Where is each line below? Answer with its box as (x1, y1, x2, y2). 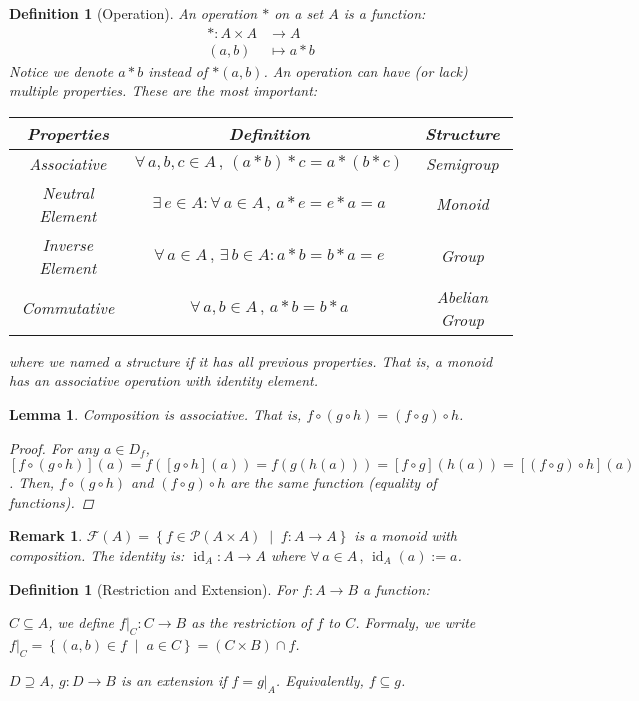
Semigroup (426, 151, 499, 175)
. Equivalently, (275, 669, 364, 690)
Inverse (42, 232, 94, 256)
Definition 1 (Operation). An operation (9, 3, 258, 23)
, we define (48, 612, 114, 633)
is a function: (343, 3, 426, 23)
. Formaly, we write (355, 612, 476, 633)
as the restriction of (191, 612, 312, 633)
